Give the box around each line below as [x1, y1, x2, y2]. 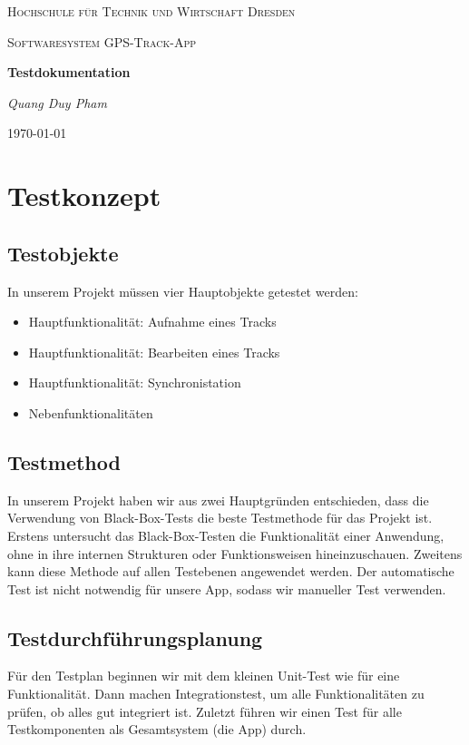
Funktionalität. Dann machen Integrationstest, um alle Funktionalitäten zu [7, 684, 425, 703]
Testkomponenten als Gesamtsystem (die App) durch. [7, 720, 307, 739]
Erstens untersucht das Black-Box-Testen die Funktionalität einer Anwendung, [7, 525, 445, 544]
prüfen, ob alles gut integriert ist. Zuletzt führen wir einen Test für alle [7, 701, 402, 720]
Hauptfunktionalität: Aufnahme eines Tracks [28, 312, 277, 331]
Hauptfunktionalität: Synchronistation [28, 373, 241, 392]
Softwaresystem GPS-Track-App [7, 32, 197, 51]
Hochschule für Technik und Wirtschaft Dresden [7, 2, 296, 20]
